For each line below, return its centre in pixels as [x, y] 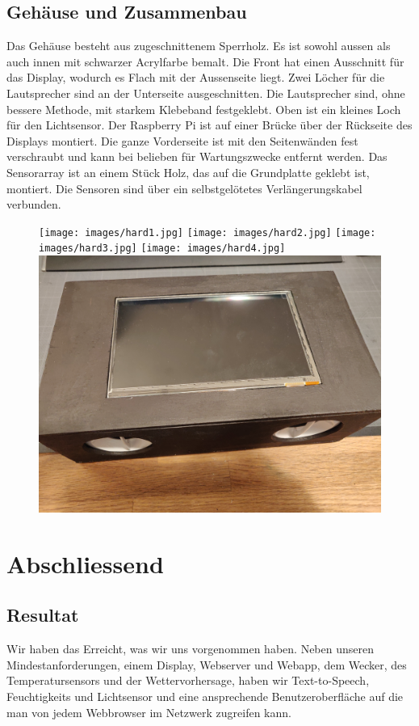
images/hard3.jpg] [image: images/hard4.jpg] [162, 249]
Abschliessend [85, 563]
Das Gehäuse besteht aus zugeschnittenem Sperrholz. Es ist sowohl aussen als [199, 46]
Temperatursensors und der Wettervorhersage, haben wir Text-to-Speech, [188, 680]
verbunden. [34, 204]
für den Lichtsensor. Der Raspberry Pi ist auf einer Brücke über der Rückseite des [209, 125]
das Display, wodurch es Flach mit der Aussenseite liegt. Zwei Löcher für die [196, 77]
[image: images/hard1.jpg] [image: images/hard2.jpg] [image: [207, 232]
